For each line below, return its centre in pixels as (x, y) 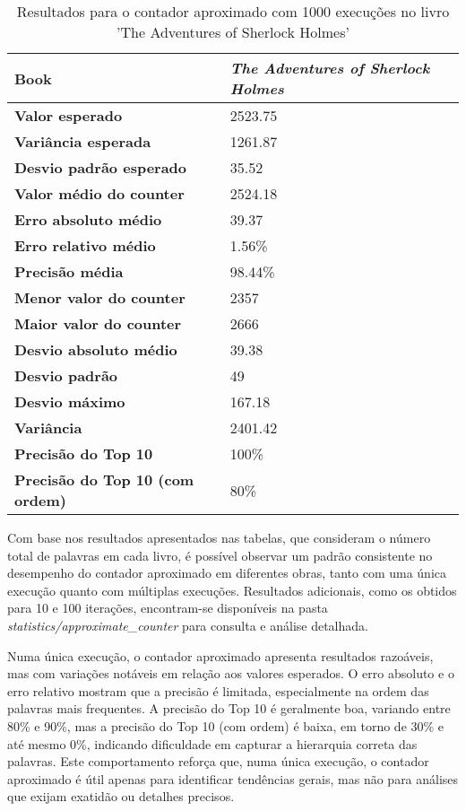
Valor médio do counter (99, 193)
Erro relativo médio (85, 245)
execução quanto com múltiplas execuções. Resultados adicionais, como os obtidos (232, 590)
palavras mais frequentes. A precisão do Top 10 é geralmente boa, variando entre (229, 708)
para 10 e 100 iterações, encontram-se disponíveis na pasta (168, 608)
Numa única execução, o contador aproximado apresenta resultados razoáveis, (220, 655)
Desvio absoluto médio (96, 349)
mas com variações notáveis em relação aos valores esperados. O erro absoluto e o (231, 673)
